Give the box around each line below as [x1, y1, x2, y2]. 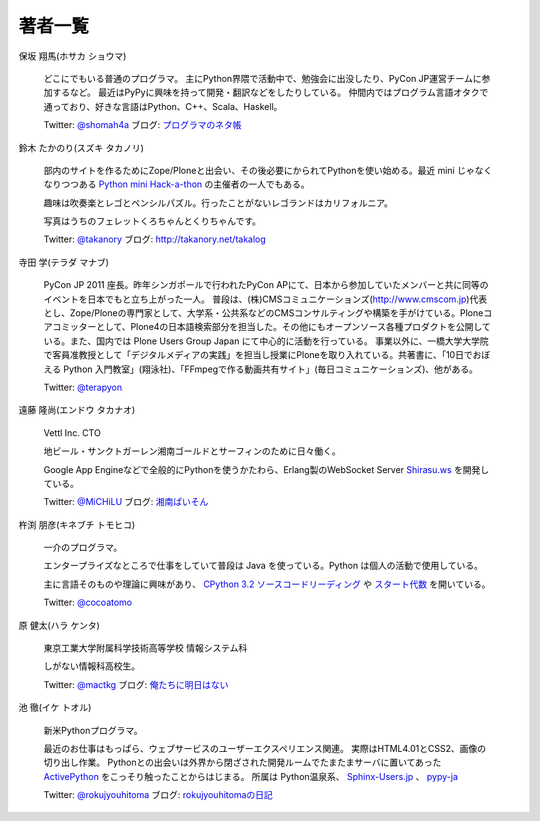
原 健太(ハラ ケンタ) [18, 619, 100, 631]
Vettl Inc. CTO [43, 426, 102, 439]
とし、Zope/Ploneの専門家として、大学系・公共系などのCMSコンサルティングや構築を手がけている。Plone [43, 307, 484, 319]
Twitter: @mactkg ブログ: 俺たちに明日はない [43, 678, 229, 690]
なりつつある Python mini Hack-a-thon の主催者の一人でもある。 [43, 178, 310, 190]
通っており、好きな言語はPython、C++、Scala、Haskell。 [43, 100, 283, 112]
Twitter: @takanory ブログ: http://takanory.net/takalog [43, 233, 267, 245]
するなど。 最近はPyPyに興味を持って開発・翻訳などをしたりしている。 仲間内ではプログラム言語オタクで [51, 86, 489, 99]
